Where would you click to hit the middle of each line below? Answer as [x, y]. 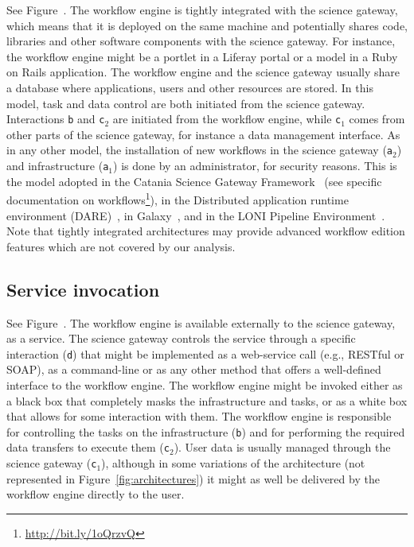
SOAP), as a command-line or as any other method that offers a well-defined [194, 369]
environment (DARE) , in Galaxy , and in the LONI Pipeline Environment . [196, 215]
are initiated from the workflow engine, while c [227, 119]
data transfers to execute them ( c [88, 447]
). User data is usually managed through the [282, 447]
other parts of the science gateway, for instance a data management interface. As [203, 134]
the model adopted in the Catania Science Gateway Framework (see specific [194, 181]
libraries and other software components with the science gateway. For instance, [201, 41]
